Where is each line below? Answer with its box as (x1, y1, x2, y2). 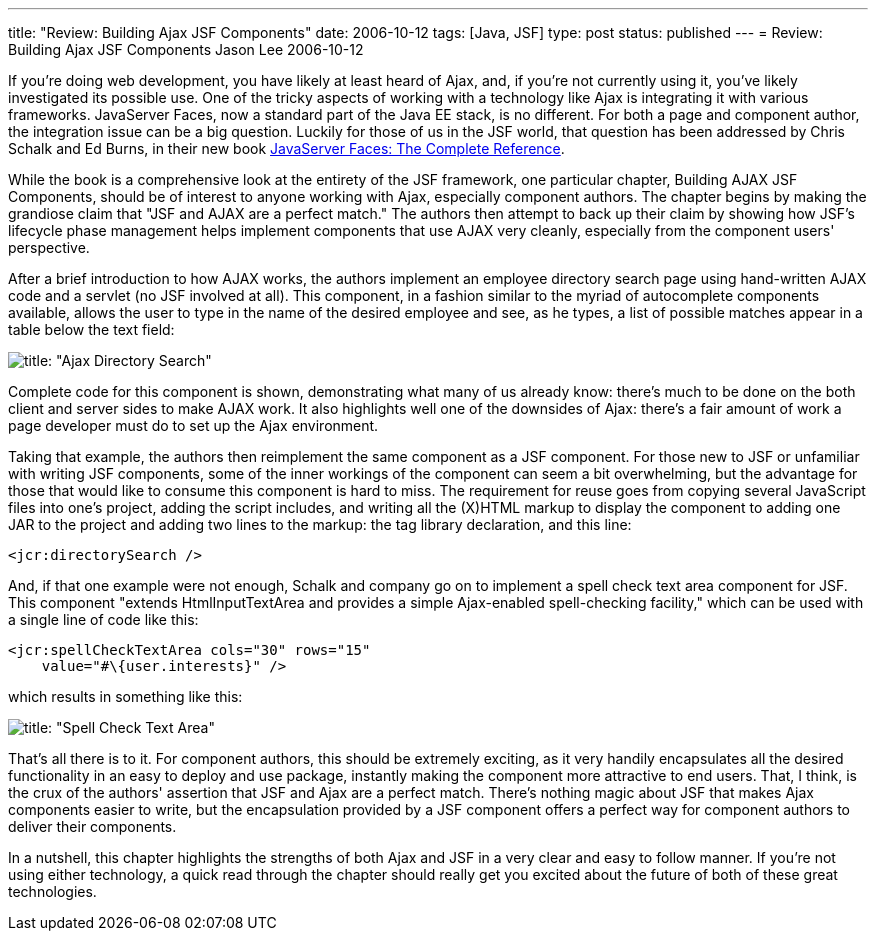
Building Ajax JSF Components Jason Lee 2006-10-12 (8, 41, 364, 58)
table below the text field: (8, 321, 175, 338)
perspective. (8, 239, 90, 256)
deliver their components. (8, 818, 177, 835)
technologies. (8, 883, 97, 900)
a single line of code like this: (8, 611, 199, 628)
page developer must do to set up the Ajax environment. (8, 417, 379, 434)
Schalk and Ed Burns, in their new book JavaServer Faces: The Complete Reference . (8, 140, 565, 157)
